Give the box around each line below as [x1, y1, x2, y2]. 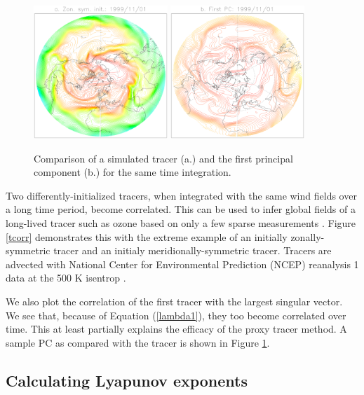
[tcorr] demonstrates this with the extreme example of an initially [6, 229, 288, 244]
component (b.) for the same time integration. [34, 165, 231, 179]
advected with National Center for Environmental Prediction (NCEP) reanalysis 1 [6, 256, 359, 271]
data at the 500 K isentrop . [6, 270, 126, 285]
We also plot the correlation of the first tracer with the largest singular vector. [6, 293, 343, 308]
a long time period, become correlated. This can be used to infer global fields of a [6, 202, 356, 216]
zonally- [290, 229, 325, 244]
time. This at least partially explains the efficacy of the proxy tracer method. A [6, 321, 347, 336]
